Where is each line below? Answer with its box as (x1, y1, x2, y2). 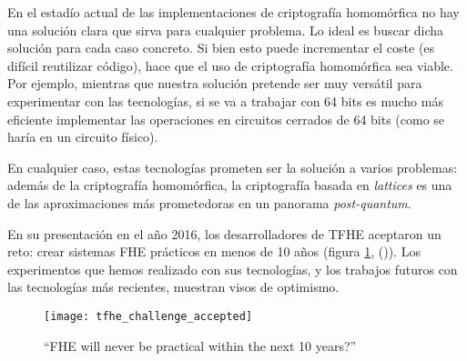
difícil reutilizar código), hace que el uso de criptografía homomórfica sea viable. (7, 55, 453, 75)
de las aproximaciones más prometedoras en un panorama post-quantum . (7, 193, 411, 212)
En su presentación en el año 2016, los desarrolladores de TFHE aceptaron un (7, 224, 442, 243)
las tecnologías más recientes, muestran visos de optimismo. (7, 277, 340, 296)
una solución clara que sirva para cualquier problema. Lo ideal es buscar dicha (7, 20, 444, 39)
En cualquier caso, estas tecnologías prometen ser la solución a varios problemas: (7, 157, 458, 176)
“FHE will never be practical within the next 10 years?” (44, 336, 357, 355)
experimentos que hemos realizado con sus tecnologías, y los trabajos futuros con (7, 259, 458, 278)
